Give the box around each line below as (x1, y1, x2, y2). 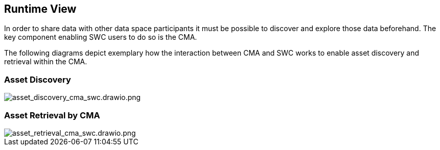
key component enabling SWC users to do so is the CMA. (4, 33, 197, 42)
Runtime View (4, 3, 77, 15)
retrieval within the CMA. (4, 57, 87, 66)
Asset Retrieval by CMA (4, 110, 100, 120)
